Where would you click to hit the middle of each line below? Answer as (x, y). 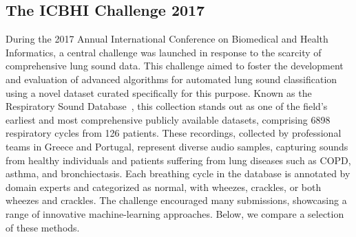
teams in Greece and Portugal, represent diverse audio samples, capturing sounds (177, 146)
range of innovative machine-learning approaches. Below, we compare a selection (175, 213)
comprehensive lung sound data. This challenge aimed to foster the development (175, 66)
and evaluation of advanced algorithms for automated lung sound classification (171, 79)
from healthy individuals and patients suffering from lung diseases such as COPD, (178, 160)
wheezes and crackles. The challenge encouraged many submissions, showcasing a (176, 200)
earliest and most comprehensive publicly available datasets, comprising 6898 (168, 119)
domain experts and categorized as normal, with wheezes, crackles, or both (164, 187)
